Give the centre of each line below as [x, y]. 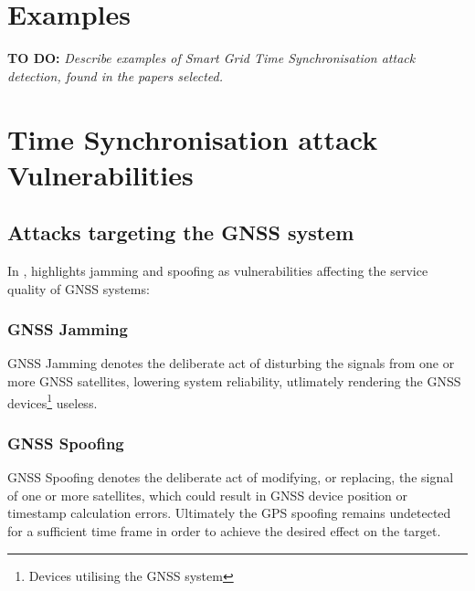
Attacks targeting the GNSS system [181, 232]
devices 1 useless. [53, 401]
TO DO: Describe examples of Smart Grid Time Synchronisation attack [211, 58]
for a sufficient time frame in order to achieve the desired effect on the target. [224, 530]
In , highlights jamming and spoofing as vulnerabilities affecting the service [218, 271]
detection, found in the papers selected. [115, 75]
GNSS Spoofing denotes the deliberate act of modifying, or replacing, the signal [231, 477]
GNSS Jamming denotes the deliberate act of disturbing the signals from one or [231, 363]
